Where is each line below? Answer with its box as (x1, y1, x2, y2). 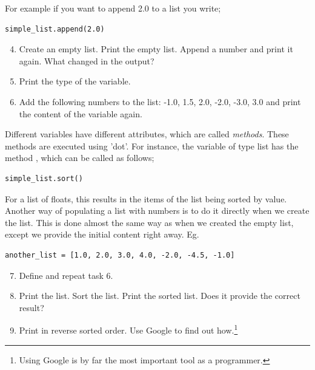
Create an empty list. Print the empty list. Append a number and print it (19, 43, 293, 55)
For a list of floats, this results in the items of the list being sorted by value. (5, 192, 287, 205)
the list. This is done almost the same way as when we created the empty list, (5, 216, 294, 228)
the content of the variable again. (19, 107, 142, 120)
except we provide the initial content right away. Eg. (5, 228, 199, 241)
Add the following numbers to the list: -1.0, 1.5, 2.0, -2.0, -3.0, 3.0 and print (19, 95, 301, 108)
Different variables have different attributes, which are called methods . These (5, 128, 289, 140)
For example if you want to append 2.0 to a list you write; (5, 2, 221, 14)
